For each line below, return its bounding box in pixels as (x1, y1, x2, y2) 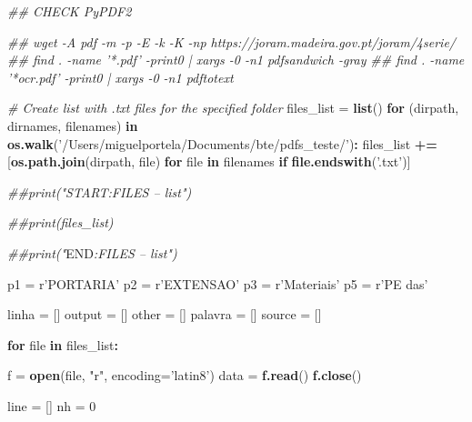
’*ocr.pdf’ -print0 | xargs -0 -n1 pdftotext (7, 67, 234, 86)
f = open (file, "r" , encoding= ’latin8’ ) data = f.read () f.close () (7, 366, 362, 385)
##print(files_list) (7, 213, 114, 232)
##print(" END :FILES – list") (7, 243, 177, 262)
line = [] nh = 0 (7, 396, 96, 415)
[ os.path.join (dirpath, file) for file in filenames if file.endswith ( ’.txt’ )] (7, 152, 411, 171)
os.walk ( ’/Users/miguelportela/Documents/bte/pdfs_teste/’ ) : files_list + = (7, 134, 437, 153)
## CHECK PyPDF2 (7, 2, 132, 20)
